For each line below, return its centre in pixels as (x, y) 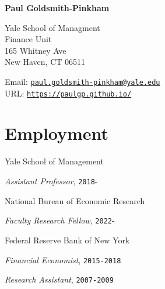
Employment (57, 133)
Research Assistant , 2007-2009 (59, 279)
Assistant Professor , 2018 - (51, 181)
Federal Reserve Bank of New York (67, 240)
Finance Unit (28, 39)
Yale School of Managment (52, 27)
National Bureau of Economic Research (75, 200)
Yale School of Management (54, 161)
